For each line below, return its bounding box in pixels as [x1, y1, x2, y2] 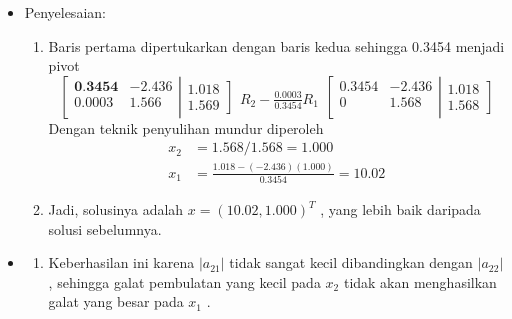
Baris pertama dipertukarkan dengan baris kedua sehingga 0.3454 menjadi [48, 35, 505, 56]
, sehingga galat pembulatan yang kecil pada [48, 271, 321, 292]
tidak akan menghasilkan [343, 271, 497, 292]
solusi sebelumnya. [48, 218, 162, 239]
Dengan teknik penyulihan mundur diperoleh [48, 117, 324, 138]
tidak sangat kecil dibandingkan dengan [229, 252, 473, 273]
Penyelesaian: [24, 2, 106, 22]
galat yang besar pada [48, 291, 184, 312]
